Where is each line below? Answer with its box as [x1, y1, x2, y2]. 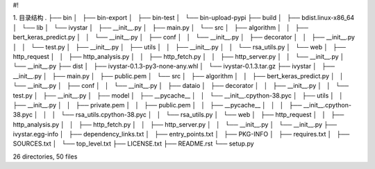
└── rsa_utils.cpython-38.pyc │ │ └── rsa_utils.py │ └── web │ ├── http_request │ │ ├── [60, 111, 344, 119]
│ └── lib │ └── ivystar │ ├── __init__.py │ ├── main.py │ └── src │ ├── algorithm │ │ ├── [12, 23, 309, 31]
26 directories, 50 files [12, 152, 78, 161]
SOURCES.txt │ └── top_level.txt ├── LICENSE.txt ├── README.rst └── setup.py [12, 139, 254, 148]
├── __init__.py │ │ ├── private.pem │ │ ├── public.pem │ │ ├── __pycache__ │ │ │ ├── [12, 100, 302, 109]
